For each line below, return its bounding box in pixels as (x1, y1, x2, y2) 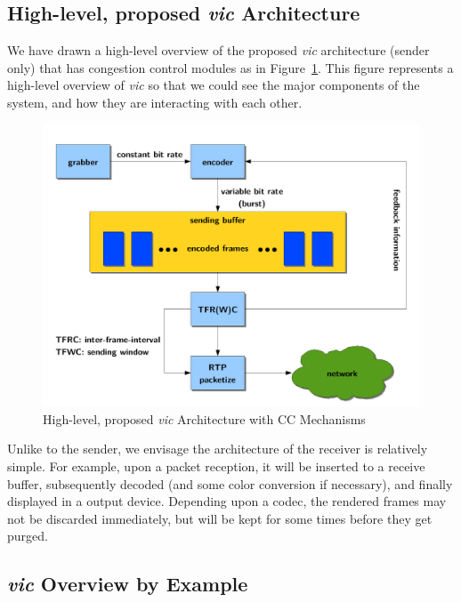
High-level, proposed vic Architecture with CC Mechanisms (43, 409, 366, 428)
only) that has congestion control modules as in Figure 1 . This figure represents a (7, 58, 454, 76)
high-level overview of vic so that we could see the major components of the (7, 76, 420, 94)
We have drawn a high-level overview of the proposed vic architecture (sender (7, 41, 430, 60)
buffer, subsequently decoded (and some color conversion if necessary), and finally (7, 474, 453, 493)
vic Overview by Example (7, 570, 248, 598)
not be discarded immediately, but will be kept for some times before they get (7, 509, 433, 527)
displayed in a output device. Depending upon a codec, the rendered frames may (7, 492, 447, 510)
